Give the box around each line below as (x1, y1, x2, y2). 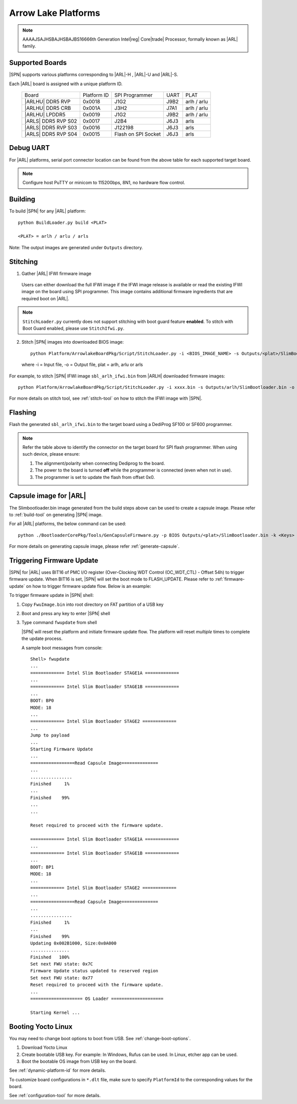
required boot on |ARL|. (21, 295, 69, 302)
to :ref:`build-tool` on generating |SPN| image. (9, 512, 103, 518)
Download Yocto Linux (21, 1045, 68, 1051)
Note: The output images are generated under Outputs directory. (9, 244, 143, 250)
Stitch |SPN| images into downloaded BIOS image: (21, 339, 124, 345)
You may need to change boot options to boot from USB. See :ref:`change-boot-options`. (9, 1035, 191, 1041)
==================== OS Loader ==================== (30, 996, 163, 1001)
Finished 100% (30, 954, 70, 960)
